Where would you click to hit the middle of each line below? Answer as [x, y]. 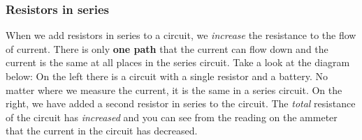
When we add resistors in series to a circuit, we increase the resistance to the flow [181, 35]
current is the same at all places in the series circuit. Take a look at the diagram [178, 62]
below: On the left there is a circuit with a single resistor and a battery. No [167, 76]
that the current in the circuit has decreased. [102, 131]
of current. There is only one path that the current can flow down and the [167, 48]
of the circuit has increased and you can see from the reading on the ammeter [172, 117]
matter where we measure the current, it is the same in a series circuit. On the [174, 90]
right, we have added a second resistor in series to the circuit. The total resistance [181, 103]
